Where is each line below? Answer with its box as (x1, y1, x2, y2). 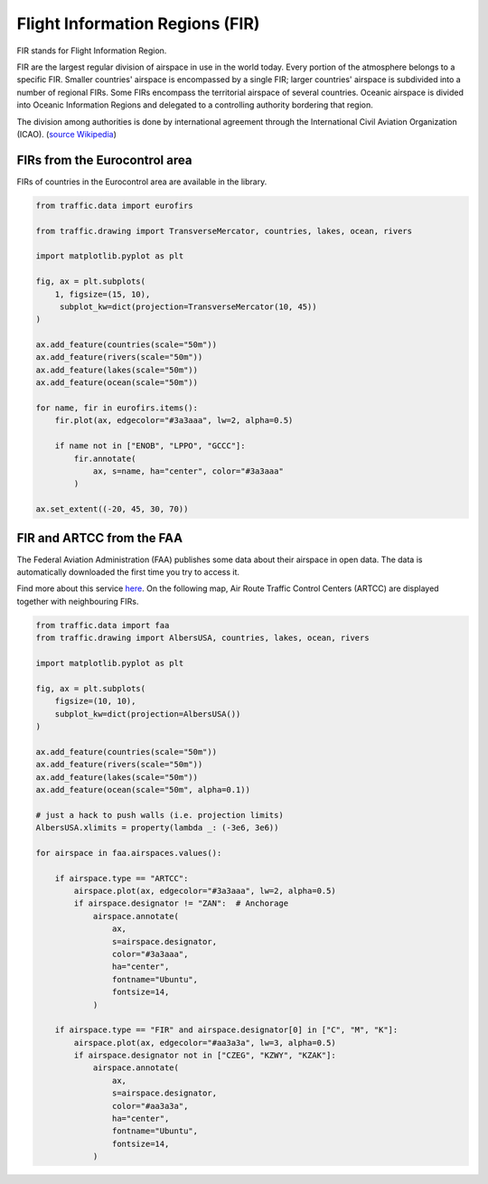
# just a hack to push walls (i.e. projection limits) (35, 810, 284, 820)
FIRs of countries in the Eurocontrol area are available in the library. (16, 176, 267, 187)
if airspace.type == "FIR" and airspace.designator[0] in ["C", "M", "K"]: (54, 1025, 399, 1035)
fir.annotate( (73, 453, 136, 464)
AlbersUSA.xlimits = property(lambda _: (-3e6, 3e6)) (35, 822, 279, 833)
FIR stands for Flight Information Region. (16, 45, 167, 56)
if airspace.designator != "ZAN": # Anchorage (73, 898, 289, 908)
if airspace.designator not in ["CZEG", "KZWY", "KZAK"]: (73, 1050, 336, 1061)
